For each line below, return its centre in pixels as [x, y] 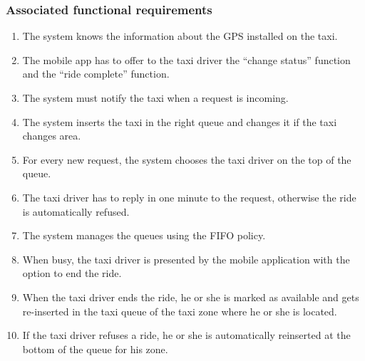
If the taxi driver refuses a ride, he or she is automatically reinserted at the [186, 335]
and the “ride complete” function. [96, 74]
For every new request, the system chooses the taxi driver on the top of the [187, 159]
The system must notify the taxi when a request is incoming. [155, 98]
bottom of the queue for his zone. [95, 349]
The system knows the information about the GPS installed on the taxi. [180, 36]
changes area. [52, 136]
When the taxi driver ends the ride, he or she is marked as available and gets [191, 297]
